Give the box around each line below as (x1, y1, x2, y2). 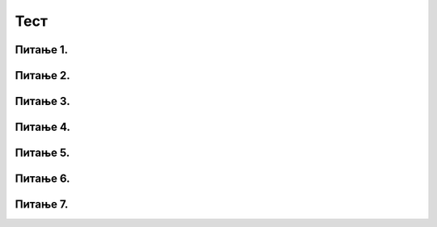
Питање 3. (15, 95, 70, 108)
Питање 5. (15, 146, 70, 160)
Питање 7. (15, 198, 69, 212)
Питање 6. (15, 172, 70, 186)
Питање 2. (15, 69, 70, 82)
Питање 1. (15, 43, 69, 57)
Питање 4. (15, 120, 70, 134)
